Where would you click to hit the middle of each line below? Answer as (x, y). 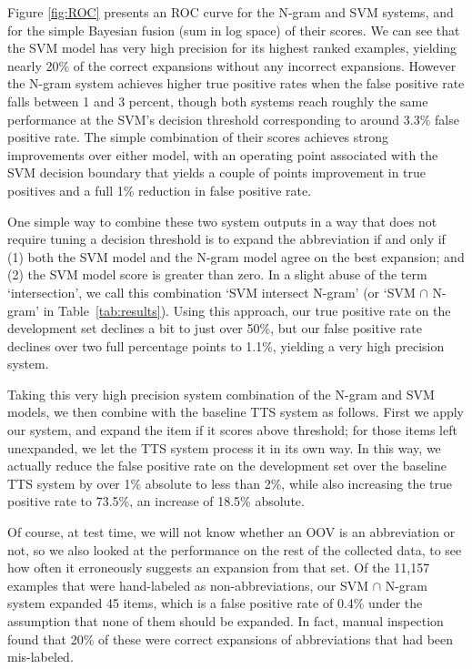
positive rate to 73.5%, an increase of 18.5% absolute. (156, 501)
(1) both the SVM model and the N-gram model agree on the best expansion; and (236, 256)
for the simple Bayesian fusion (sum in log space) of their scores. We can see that (234, 30)
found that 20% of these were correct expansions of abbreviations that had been (231, 639)
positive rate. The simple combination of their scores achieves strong (198, 137)
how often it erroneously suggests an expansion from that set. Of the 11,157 (219, 568)
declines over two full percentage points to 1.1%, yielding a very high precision (226, 345)
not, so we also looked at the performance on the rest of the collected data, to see (235, 549)
